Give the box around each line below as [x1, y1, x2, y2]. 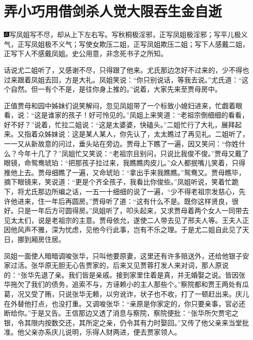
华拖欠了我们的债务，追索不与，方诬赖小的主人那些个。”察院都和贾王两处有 [4, 279, 242, 289]
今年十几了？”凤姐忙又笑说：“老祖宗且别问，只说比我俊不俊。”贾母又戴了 [17, 148, 249, 158]
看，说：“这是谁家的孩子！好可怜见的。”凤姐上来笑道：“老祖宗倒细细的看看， [4, 110, 249, 120]
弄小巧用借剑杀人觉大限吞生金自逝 [4, 1, 222, 21]
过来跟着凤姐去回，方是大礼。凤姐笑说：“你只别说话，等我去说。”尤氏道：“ [4, 74, 242, 84]
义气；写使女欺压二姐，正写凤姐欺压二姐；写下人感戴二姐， [58, 39, 249, 49]
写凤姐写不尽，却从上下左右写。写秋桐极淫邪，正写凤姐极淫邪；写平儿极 [9, 29, 241, 40]
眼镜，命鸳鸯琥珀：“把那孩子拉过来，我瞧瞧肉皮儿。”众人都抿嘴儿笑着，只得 [4, 158, 246, 168]
